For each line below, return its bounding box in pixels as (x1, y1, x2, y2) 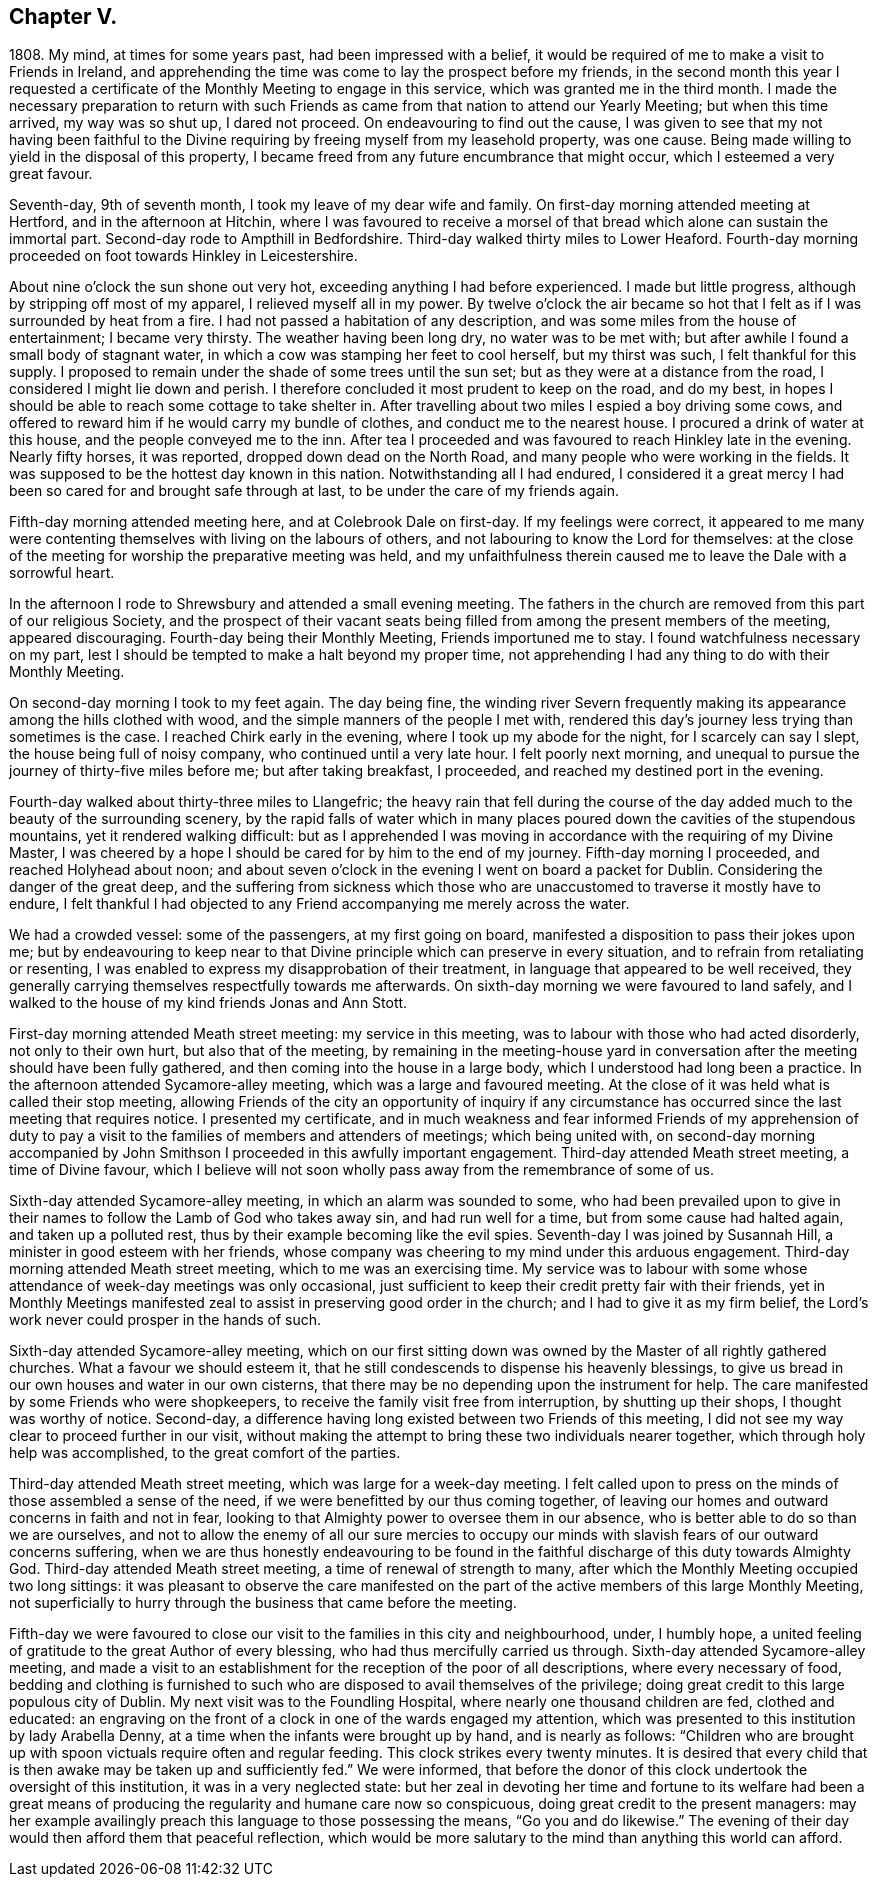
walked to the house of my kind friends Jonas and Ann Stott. (9, 994, 408, 1012)
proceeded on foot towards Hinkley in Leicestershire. (9, 247, 358, 265)
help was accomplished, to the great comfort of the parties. (9, 1444, 401, 1462)
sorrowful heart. (9, 564, 115, 582)
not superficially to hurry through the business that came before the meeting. (9, 1594, 517, 1612)
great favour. (9, 165, 93, 183)
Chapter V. (9, 4, 118, 29)
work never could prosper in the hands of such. (9, 1311, 322, 1329)
